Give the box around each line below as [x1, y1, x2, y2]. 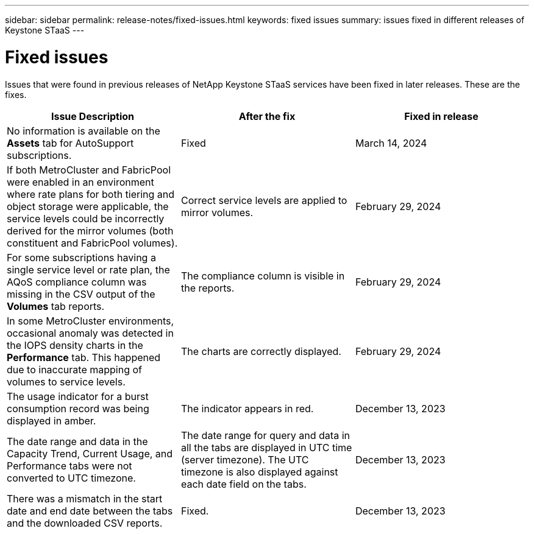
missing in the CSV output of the [7, 287, 155, 300]
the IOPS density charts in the [7, 339, 143, 351]
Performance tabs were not [7, 459, 132, 472]
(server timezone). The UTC [180, 453, 309, 466]
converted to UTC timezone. [7, 471, 136, 484]
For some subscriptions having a [7, 251, 156, 264]
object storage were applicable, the [7, 200, 169, 213]
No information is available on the [7, 124, 160, 137]
